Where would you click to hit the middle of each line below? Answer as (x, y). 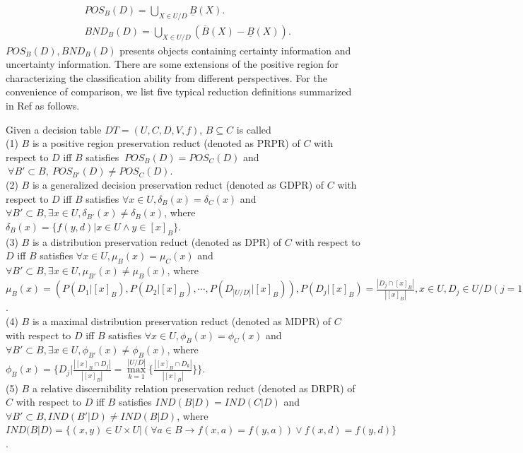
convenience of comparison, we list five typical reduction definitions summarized (179, 92)
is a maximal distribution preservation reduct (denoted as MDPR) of (182, 320)
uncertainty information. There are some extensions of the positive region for (172, 64)
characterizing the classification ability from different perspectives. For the (166, 77)
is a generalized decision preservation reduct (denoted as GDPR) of (178, 184)
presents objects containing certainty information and (235, 50)
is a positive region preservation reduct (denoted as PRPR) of (166, 143)
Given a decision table (54, 129)
